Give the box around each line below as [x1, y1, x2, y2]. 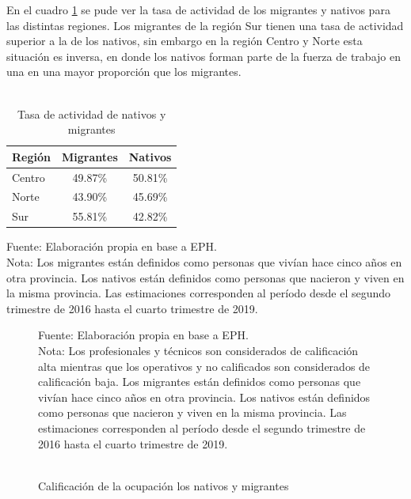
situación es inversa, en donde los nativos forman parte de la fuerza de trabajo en [6, 47, 401, 64]
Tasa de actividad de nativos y [17, 105, 166, 122]
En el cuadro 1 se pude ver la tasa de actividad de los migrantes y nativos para [6, 2, 390, 17]
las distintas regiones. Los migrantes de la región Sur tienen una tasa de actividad [6, 17, 404, 33]
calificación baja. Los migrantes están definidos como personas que [38, 373, 361, 390]
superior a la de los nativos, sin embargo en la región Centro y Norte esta [6, 32, 363, 49]
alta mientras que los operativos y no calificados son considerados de [38, 357, 371, 374]
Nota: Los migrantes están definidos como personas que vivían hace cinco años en [6, 253, 402, 270]
